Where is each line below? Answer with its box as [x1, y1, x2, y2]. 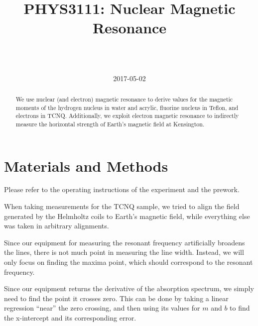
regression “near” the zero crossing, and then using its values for [4, 303, 200, 313]
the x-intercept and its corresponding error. [4, 312, 136, 323]
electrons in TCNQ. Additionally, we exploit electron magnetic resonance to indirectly [15, 111, 239, 120]
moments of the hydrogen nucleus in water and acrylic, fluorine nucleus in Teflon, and [15, 103, 239, 111]
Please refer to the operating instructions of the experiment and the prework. [4, 184, 240, 195]
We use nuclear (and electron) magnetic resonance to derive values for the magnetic [15, 95, 233, 103]
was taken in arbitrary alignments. [4, 220, 109, 231]
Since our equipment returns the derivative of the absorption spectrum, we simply [4, 283, 254, 294]
